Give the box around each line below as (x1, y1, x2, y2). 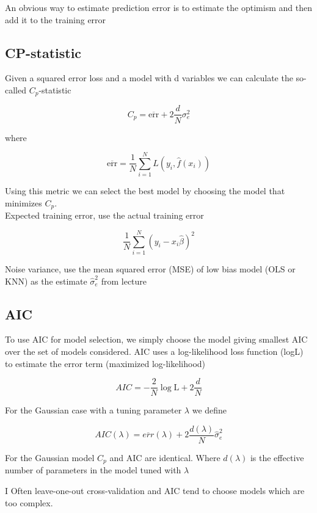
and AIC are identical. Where (109, 451, 220, 464)
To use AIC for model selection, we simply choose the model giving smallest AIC (5, 333, 308, 346)
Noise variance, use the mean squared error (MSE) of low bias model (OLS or (5, 262, 296, 275)
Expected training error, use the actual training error (5, 209, 204, 222)
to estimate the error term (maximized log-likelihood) (5, 357, 206, 369)
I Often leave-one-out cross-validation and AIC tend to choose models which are (5, 484, 305, 497)
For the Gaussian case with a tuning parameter (5, 404, 182, 417)
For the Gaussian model (5, 451, 95, 464)
